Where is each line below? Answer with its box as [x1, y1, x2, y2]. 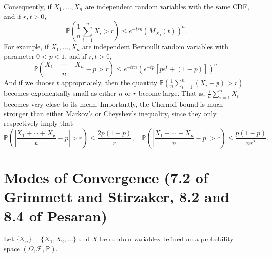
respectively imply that [4, 118, 73, 128]
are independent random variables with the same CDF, [85, 1, 249, 11]
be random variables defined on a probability [99, 234, 234, 244]
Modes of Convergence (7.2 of [4, 167, 208, 187]
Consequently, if [4, 1, 52, 11]
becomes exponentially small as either [4, 88, 116, 98]
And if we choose [4, 77, 54, 88]
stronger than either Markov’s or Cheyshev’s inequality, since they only [4, 108, 217, 118]
